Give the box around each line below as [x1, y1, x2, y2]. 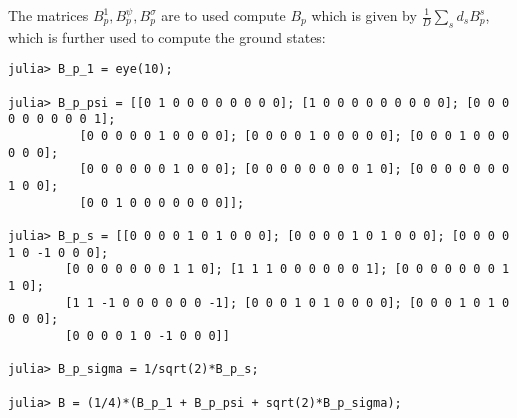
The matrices [8, 5, 89, 25]
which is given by [311, 5, 417, 25]
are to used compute [161, 5, 286, 25]
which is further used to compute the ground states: [8, 26, 326, 47]
